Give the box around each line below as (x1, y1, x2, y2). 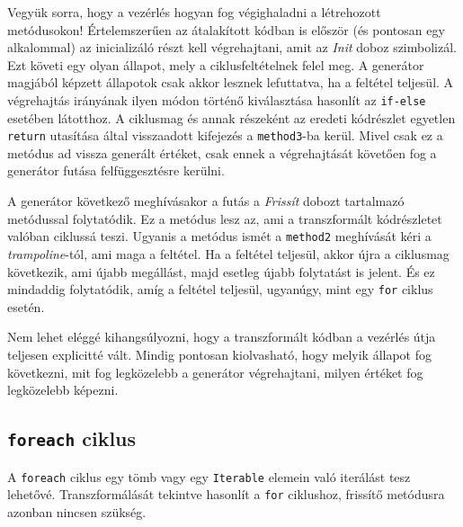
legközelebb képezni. (7, 380, 119, 399)
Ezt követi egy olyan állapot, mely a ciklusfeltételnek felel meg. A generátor (7, 55, 424, 74)
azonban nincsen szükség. (7, 502, 147, 521)
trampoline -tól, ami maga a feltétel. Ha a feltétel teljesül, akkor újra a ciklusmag (7, 244, 450, 263)
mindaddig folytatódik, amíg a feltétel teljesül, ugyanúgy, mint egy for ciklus (7, 280, 433, 299)
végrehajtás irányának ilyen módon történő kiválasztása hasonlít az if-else (7, 90, 426, 109)
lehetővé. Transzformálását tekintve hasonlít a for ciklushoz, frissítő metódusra (7, 485, 445, 504)
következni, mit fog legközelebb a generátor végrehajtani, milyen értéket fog (7, 362, 423, 381)
